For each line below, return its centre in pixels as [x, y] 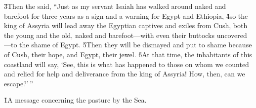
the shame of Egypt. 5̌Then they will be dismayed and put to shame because [136, 45]
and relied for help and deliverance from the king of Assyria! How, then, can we [125, 74]
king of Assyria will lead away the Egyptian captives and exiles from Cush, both [126, 25]
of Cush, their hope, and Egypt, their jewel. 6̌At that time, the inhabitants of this [128, 54]
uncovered [232, 35]
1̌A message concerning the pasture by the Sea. [75, 100]
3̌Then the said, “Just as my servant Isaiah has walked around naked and [115, 6]
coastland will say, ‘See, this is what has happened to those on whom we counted [127, 64]
